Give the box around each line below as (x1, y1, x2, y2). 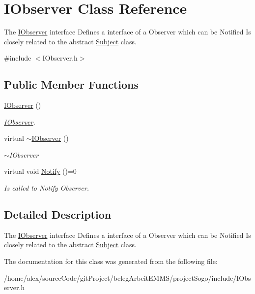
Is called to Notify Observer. (4, 183, 89, 193)
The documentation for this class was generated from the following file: (4, 256, 218, 266)
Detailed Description (4, 207, 112, 222)
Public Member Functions (4, 77, 139, 92)
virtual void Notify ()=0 (4, 166, 77, 176)
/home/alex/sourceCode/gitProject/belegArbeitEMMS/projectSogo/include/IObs (4, 272, 251, 283)
